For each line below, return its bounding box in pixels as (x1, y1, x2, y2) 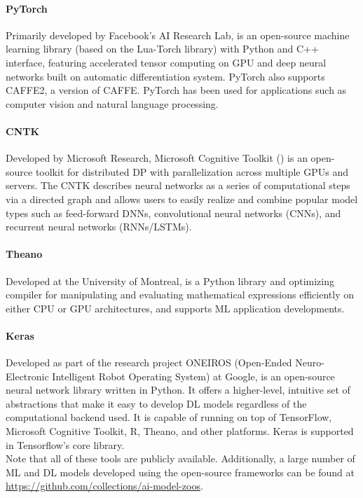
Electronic (6, 368, 49, 383)
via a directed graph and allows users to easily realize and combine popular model (6, 191, 358, 206)
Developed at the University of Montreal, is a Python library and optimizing (6, 273, 334, 288)
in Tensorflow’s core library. (6, 437, 125, 452)
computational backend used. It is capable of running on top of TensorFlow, (6, 410, 332, 424)
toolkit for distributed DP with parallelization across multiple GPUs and (35, 164, 348, 179)
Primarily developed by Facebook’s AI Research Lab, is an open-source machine (6, 27, 350, 42)
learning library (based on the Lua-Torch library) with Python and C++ (6, 41, 319, 56)
